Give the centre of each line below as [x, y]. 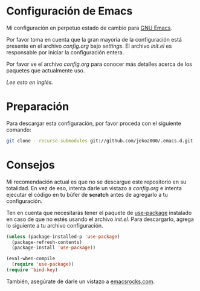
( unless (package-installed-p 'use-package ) [63, 237]
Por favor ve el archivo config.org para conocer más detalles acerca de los [99, 64]
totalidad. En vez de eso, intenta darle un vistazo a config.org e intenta [94, 188]
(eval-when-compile [31, 259]
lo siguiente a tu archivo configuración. [55, 225]
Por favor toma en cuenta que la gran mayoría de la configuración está [94, 39]
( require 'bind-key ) [32, 270]
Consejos [31, 165]
